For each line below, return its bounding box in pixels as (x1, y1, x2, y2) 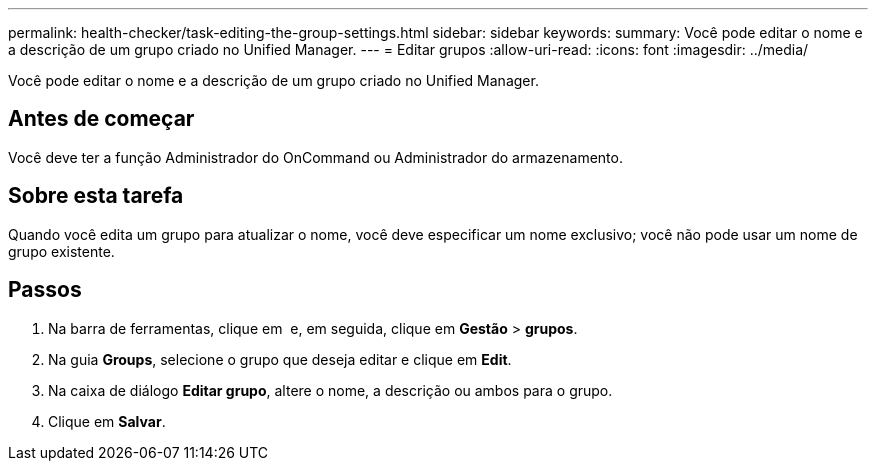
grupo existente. (8, 242, 115, 260)
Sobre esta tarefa (8, 183, 184, 209)
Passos (8, 277, 82, 303)
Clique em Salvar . (48, 412, 166, 430)
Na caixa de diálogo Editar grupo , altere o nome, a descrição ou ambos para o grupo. (48, 381, 613, 399)
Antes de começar (8, 106, 195, 132)
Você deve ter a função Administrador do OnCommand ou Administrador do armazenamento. (8, 148, 623, 166)
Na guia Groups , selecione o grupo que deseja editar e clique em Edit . (48, 350, 512, 368)
